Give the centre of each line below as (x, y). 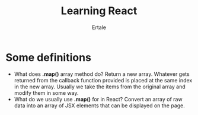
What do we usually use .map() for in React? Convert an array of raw (98, 99)
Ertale (99, 27)
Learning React (99, 11)
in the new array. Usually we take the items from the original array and (100, 87)
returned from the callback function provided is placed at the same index (103, 80)
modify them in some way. (46, 92)
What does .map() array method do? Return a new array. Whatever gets (102, 74)
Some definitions (48, 57)
